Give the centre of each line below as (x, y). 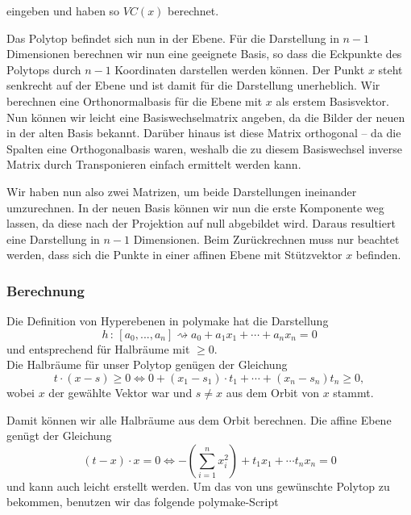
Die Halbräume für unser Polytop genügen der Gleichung (147, 364)
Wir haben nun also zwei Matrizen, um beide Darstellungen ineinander (182, 191)
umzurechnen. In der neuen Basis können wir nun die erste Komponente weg (195, 207)
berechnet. (193, 10)
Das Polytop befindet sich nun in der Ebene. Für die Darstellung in (173, 38)
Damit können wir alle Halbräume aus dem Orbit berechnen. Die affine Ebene (199, 419)
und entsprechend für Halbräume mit (98, 348)
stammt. (353, 392)
